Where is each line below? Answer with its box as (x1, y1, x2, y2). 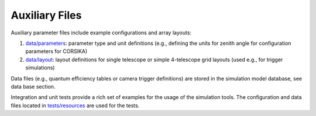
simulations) (25, 64, 55, 71)
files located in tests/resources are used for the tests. (11, 102, 140, 109)
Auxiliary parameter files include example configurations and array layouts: (11, 29, 192, 36)
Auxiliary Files (11, 9, 82, 22)
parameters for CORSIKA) (25, 48, 88, 55)
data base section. (11, 83, 56, 90)
